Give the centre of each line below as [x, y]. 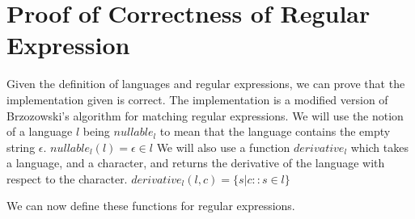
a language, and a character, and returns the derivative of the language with [196, 163]
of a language [40, 131]
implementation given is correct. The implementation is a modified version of [197, 99]
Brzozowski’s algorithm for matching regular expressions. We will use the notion [205, 115]
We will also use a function [223, 147]
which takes [379, 147]
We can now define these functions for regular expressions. [151, 206]
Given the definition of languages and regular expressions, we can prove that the [206, 84]
